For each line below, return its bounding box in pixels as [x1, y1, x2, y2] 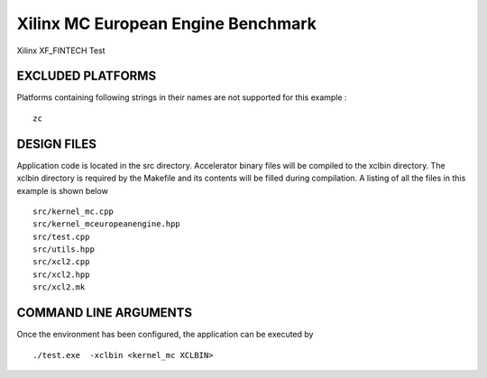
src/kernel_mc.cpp [32, 206, 115, 217]
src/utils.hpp [32, 244, 95, 254]
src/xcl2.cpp [32, 257, 90, 267]
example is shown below [16, 185, 108, 196]
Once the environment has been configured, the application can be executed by [16, 329, 314, 340]
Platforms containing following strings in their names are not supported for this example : [16, 92, 347, 103]
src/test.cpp [32, 231, 90, 242]
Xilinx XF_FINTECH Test [16, 45, 106, 56]
